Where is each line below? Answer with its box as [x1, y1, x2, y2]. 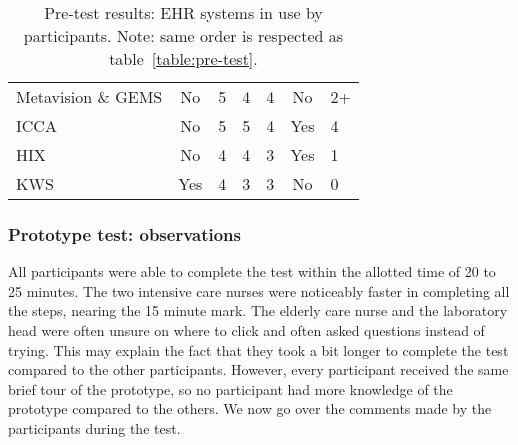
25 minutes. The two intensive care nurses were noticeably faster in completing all [8, 280, 510, 301]
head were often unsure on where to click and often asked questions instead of [8, 320, 485, 340]
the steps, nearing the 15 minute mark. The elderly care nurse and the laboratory [8, 300, 508, 321]
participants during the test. [8, 417, 181, 438]
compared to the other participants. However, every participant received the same [8, 359, 509, 380]
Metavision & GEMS [16, 85, 163, 108]
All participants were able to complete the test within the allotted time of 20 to [8, 261, 496, 282]
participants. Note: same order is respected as [23, 24, 344, 47]
